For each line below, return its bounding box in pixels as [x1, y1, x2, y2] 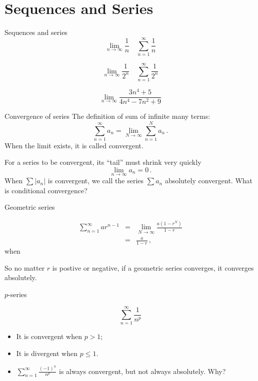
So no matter [4, 262, 45, 273]
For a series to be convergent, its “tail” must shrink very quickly [4, 157, 201, 167]
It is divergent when [16, 348, 78, 359]
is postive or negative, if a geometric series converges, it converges [52, 262, 254, 273]
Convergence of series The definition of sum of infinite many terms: [4, 111, 210, 121]
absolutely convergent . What [164, 175, 253, 186]
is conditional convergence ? [4, 185, 87, 195]
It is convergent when [16, 331, 82, 342]
